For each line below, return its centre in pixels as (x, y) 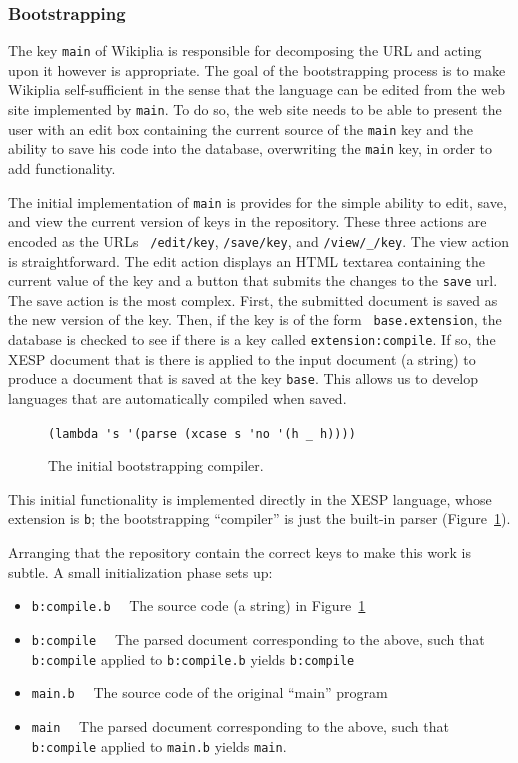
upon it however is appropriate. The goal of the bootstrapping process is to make (257, 69)
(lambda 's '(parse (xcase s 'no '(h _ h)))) (202, 433)
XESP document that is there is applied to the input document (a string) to (242, 358)
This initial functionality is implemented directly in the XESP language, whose (250, 498)
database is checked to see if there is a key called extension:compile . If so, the (252, 339)
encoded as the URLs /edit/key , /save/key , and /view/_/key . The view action (259, 240)
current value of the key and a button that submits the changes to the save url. (253, 280)
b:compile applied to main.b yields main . (159, 745)
